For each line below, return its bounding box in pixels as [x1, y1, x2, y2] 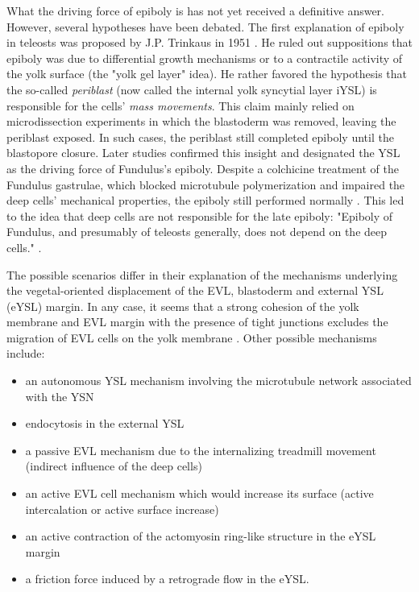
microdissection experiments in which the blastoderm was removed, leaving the [6, 113, 396, 130]
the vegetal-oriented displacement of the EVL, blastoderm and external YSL [6, 282, 384, 299]
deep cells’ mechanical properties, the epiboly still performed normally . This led [6, 192, 404, 209]
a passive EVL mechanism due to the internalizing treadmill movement [25, 441, 376, 458]
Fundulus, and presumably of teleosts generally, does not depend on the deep [6, 223, 388, 240]
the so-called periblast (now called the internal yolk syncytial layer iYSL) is [6, 81, 377, 97]
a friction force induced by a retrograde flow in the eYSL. [25, 570, 309, 587]
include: [6, 345, 45, 362]
